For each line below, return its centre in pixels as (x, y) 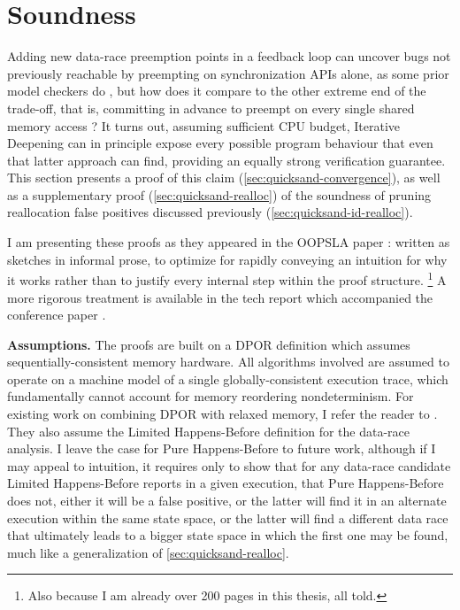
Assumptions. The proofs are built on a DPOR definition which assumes (209, 344)
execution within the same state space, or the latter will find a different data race (228, 517)
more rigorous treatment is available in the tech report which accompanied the (220, 297)
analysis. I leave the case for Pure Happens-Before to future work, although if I (222, 448)
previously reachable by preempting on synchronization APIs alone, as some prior (228, 73)
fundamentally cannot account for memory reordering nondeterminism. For (211, 396)
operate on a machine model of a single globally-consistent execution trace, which (228, 378)
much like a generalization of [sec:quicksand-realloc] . (148, 552)
